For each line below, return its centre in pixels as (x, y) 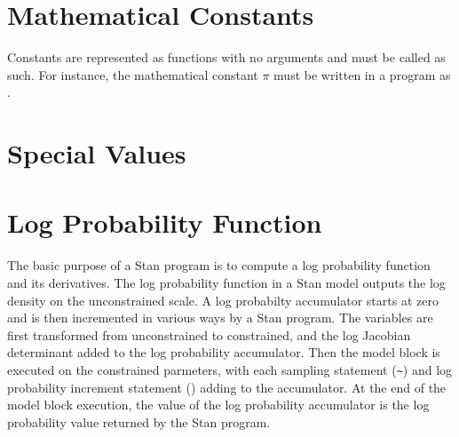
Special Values (97, 153)
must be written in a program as (362, 74)
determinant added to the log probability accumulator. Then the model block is (224, 352)
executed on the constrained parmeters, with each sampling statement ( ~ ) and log (230, 369)
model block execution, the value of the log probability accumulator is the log (218, 405)
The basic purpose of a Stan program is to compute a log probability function (219, 265)
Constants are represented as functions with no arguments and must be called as (226, 57)
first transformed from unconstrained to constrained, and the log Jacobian (209, 334)
